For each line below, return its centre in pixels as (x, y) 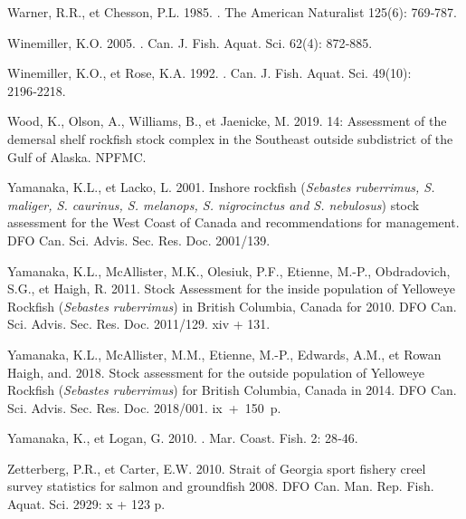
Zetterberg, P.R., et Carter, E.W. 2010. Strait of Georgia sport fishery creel (217, 468)
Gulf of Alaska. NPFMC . (77, 156)
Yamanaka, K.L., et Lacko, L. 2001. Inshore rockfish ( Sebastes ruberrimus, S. (221, 187)
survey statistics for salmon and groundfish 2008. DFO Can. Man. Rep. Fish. (221, 486)
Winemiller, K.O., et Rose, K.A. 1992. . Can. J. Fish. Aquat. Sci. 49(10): (209, 73)
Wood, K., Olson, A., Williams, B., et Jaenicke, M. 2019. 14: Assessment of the (227, 121)
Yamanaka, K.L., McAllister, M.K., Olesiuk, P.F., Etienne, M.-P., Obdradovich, (229, 270)
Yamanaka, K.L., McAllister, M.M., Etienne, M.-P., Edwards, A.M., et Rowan (224, 354)
